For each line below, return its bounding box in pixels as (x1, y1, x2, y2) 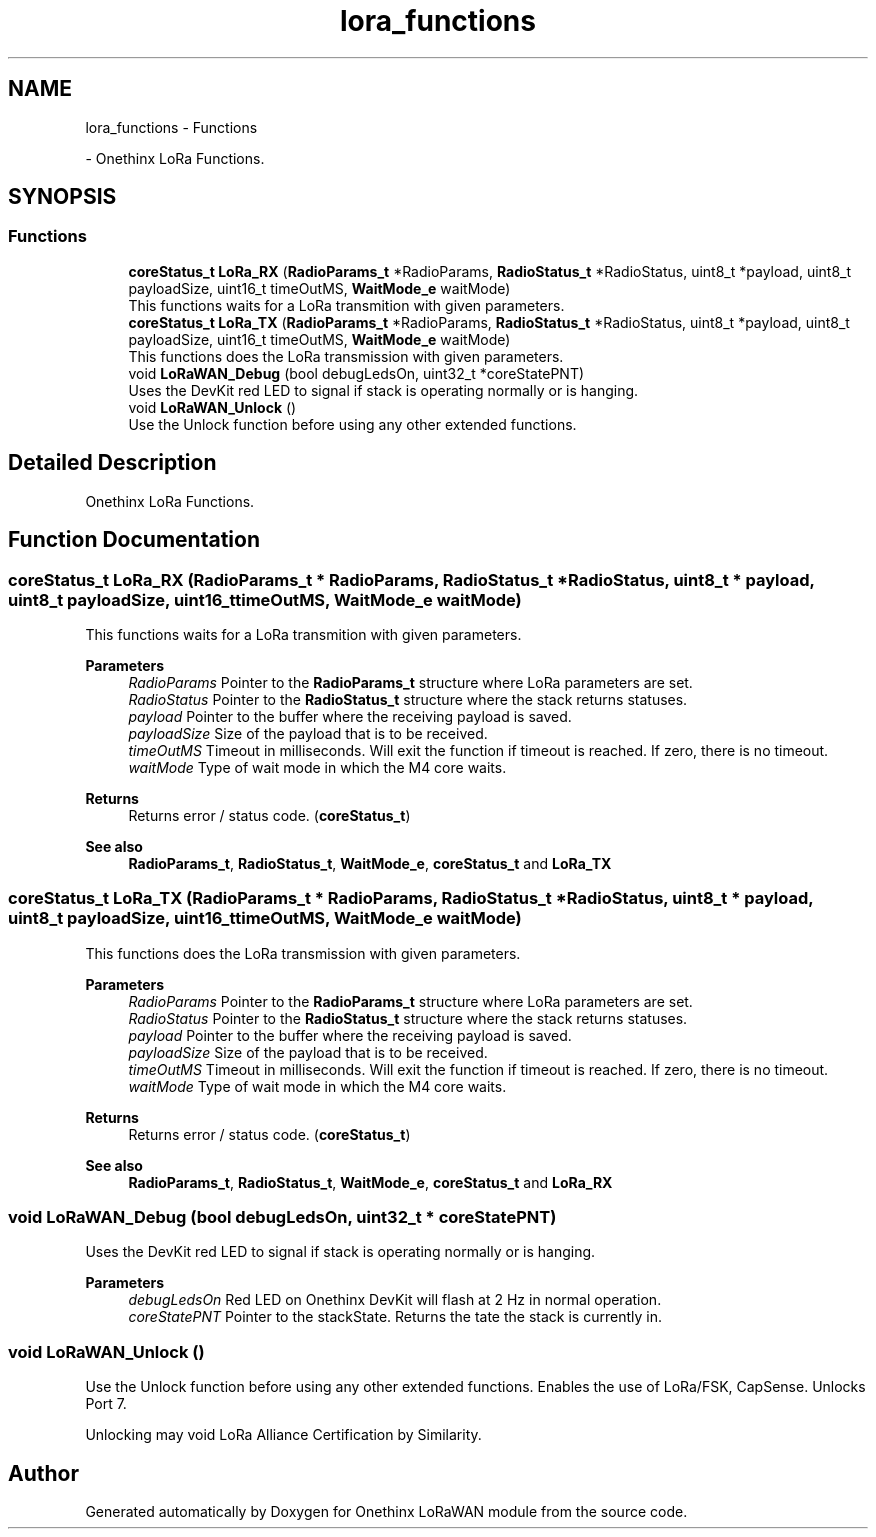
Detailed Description (8, 450, 217, 476)
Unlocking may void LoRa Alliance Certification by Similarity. (85, 1426, 482, 1444)
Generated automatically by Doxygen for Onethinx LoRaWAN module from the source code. (85, 1502, 688, 1520)
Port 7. (85, 1395, 127, 1413)
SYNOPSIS (8, 184, 117, 210)
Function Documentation (8, 527, 260, 553)
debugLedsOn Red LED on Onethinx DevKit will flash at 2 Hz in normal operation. (128, 1291, 662, 1309)
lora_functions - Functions (85, 118, 258, 136)
